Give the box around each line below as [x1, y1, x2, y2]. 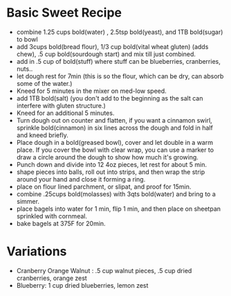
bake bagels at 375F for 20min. [16, 219, 106, 227]
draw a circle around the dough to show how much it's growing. [16, 153, 198, 161]
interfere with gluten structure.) [16, 101, 107, 110]
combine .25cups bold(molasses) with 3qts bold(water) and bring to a [16, 189, 216, 198]
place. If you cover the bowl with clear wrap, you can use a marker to [16, 146, 214, 154]
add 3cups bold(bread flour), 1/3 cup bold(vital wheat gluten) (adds [16, 42, 209, 51]
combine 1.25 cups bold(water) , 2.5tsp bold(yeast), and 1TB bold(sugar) [16, 28, 223, 36]
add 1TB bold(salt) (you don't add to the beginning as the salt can [16, 94, 203, 102]
